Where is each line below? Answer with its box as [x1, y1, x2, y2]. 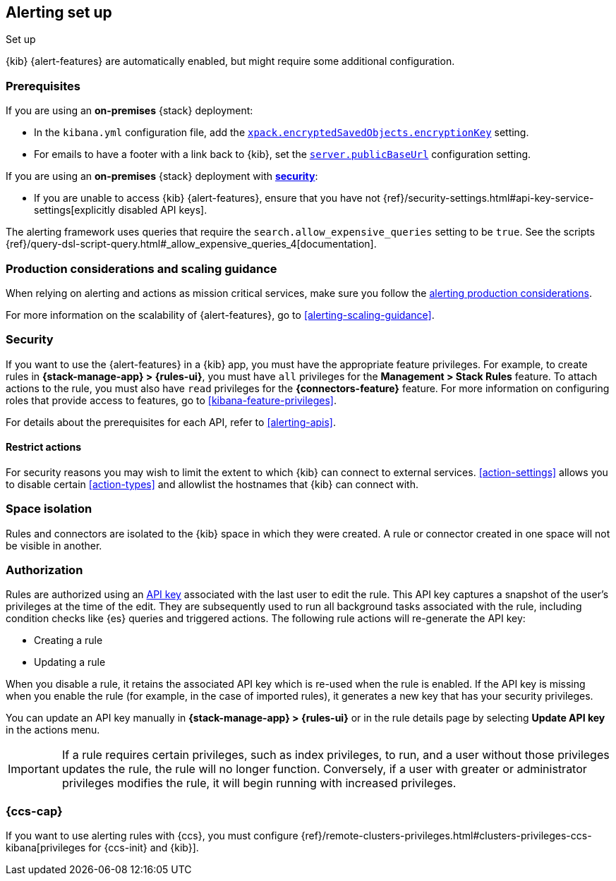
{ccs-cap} [6, 803, 63, 818]
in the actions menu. [6, 724, 100, 736]
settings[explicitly [34, 204, 116, 217]
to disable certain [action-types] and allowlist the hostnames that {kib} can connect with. [6, 478, 418, 490]
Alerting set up [6, 4, 112, 21]
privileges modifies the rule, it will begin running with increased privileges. [61, 776, 457, 791]
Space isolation [6, 502, 92, 516]
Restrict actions [6, 441, 81, 454]
